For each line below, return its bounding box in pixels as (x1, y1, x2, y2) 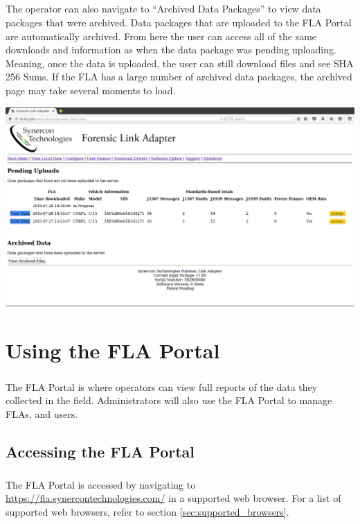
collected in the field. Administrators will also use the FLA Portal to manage (6, 393, 332, 408)
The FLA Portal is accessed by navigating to (6, 477, 196, 491)
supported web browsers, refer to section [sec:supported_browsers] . (6, 504, 289, 518)
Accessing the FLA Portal (6, 440, 195, 462)
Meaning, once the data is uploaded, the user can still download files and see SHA (6, 55, 354, 70)
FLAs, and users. (6, 406, 78, 421)
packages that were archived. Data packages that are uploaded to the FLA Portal (6, 15, 352, 29)
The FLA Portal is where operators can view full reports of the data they (6, 379, 318, 394)
